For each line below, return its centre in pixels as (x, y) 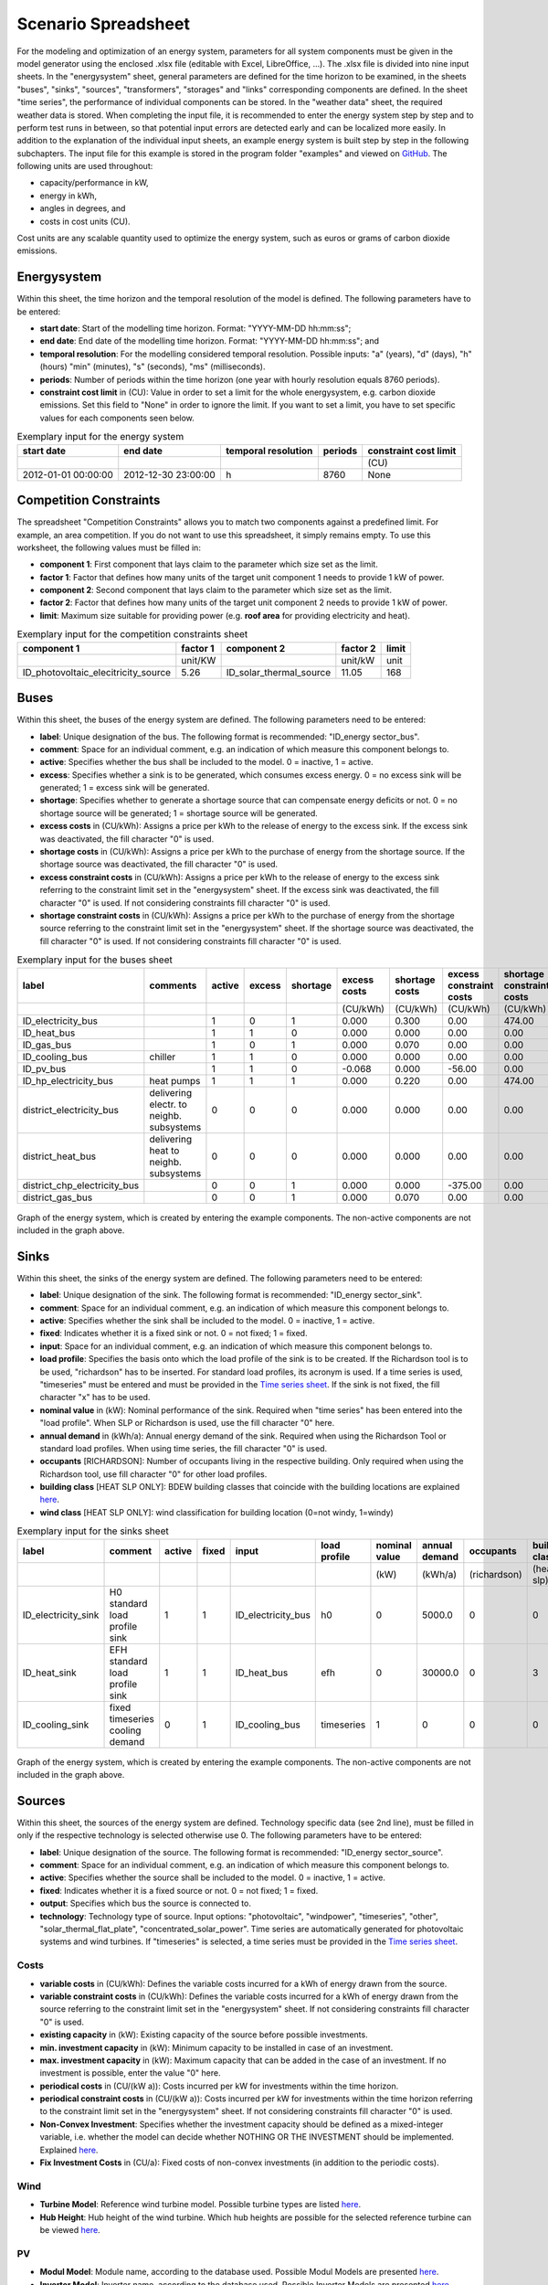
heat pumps (175, 1080)
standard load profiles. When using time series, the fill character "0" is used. (184, 1448)
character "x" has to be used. (95, 1398)
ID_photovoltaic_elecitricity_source (97, 672)
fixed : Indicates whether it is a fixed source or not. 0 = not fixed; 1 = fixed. (179, 1890)
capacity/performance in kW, (95, 183)
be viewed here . (70, 2229)
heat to (164, 1150)
